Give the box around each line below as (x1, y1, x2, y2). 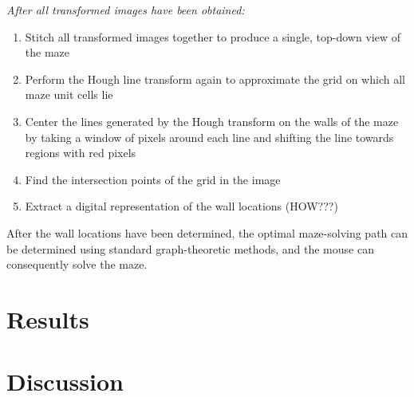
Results (6, 302, 89, 335)
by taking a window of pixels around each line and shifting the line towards (25, 128, 394, 145)
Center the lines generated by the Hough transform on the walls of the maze (25, 112, 399, 129)
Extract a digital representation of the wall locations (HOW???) (25, 198, 338, 214)
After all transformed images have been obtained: (6, 2, 245, 18)
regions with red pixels (25, 144, 136, 161)
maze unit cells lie (25, 86, 113, 103)
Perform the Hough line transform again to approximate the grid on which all (25, 70, 405, 87)
